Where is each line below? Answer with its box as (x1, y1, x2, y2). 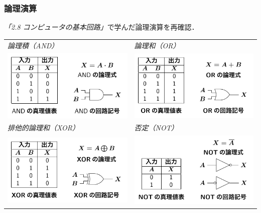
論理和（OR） (134, 40, 180, 50)
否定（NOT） (134, 122, 178, 133)
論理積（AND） (8, 40, 59, 50)
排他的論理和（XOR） (8, 122, 79, 133)
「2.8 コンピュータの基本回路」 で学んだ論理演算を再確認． (4, 22, 199, 32)
